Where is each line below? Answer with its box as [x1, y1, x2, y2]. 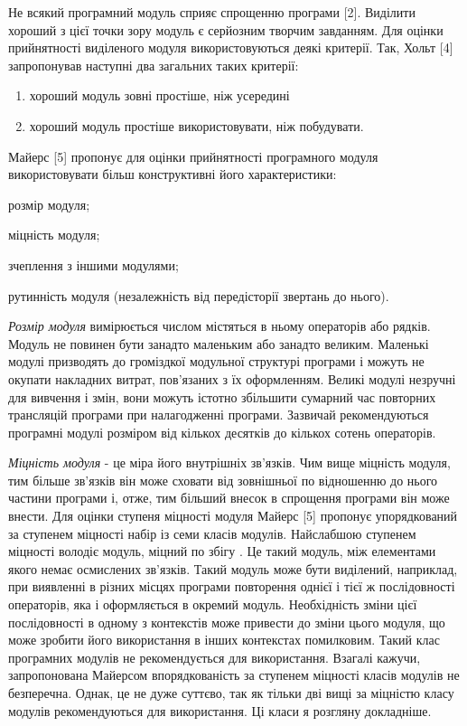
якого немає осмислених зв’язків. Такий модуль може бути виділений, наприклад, [8, 559, 458, 578]
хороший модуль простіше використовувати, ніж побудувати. [29, 116, 364, 135]
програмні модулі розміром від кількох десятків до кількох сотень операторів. [8, 422, 436, 441]
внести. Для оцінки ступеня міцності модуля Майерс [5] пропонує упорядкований [8, 506, 458, 525]
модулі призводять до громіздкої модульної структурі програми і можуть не [8, 352, 425, 371]
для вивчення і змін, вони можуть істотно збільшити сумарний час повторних [8, 387, 436, 406]
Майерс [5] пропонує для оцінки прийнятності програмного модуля [8, 146, 378, 165]
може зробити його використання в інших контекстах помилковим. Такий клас [8, 630, 440, 649]
